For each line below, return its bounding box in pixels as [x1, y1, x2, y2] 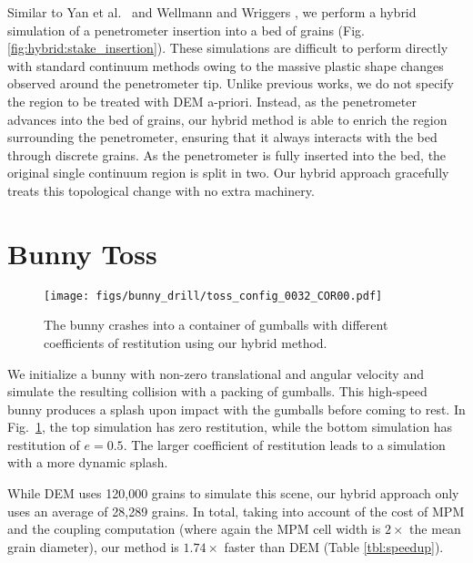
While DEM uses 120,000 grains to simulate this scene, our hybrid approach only [7, 484, 459, 503]
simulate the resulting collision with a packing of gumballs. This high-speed [7, 382, 428, 401]
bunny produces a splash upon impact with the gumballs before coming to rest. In [7, 399, 466, 418]
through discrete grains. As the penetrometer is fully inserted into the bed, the [7, 145, 447, 164]
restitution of [7, 435, 80, 454]
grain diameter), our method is [7, 537, 179, 556]
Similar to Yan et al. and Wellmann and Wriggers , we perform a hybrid [7, 3, 417, 21]
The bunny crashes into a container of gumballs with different [44, 315, 388, 334]
